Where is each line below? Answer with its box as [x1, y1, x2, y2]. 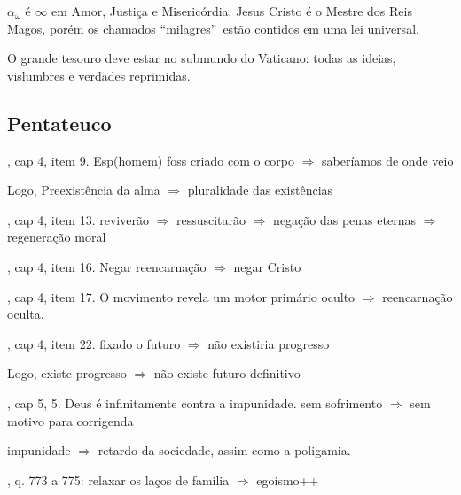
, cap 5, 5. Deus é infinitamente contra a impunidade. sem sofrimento [7, 393, 383, 412]
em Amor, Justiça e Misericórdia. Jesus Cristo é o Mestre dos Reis [51, 2, 412, 19]
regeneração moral [7, 228, 106, 246]
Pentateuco [7, 109, 112, 136]
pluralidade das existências [187, 181, 333, 199]
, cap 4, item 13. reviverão [7, 210, 149, 228]
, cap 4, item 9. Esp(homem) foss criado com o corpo [7, 151, 295, 169]
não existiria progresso [207, 334, 330, 352]
